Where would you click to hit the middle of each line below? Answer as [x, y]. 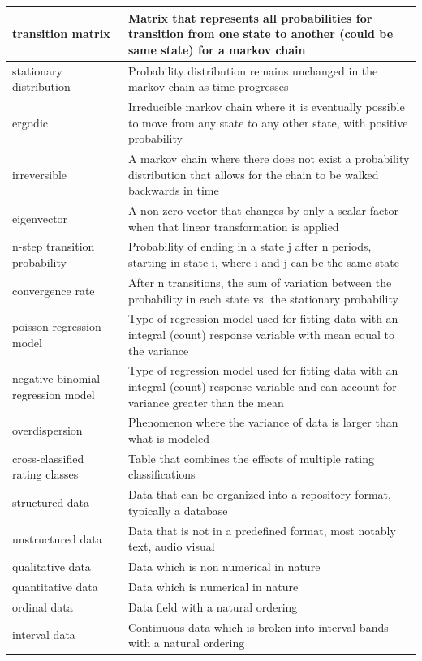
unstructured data [57, 538]
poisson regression [57, 326]
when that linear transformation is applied [233, 226]
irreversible [40, 174]
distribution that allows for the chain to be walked [253, 174]
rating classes [45, 474]
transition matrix [61, 34]
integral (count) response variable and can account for [262, 386]
